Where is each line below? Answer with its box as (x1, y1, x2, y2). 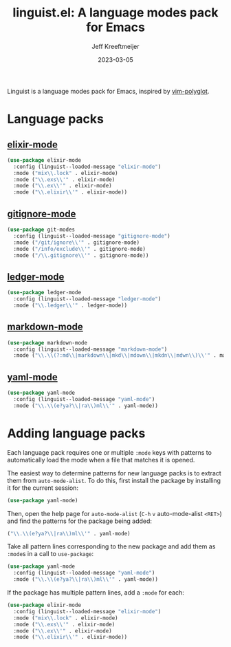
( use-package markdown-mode (7, 339, 88, 346)
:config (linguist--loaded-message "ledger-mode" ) (13, 296, 162, 302)
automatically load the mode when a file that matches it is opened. (7, 455, 195, 464)
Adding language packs (7, 425, 146, 441)
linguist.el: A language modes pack (12, 5, 219, 21)
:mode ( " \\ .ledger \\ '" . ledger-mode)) (13, 302, 128, 309)
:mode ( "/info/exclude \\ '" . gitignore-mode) (13, 245, 146, 252)
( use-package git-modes (7, 226, 76, 233)
